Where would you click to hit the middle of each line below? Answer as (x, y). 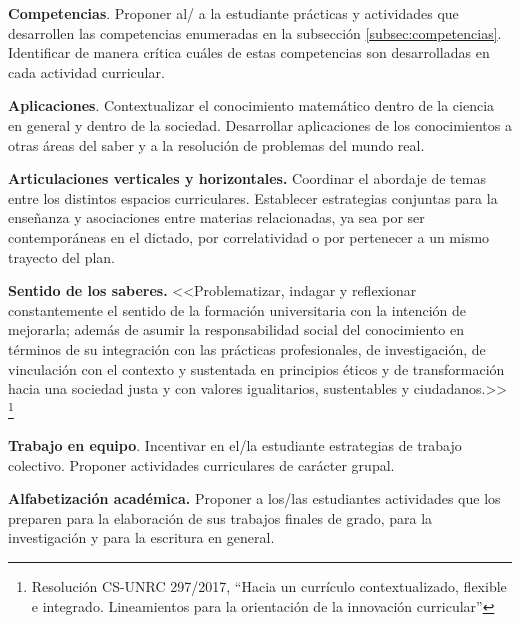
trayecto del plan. (61, 256)
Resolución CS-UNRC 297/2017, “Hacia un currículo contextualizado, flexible (269, 585)
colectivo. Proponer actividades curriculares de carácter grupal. (201, 464)
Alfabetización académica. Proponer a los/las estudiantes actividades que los (254, 498)
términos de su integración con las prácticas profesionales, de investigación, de (247, 348)
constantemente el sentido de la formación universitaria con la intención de (237, 309)
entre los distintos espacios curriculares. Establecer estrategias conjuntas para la (253, 197)
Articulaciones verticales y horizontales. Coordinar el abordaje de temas (247, 178)
